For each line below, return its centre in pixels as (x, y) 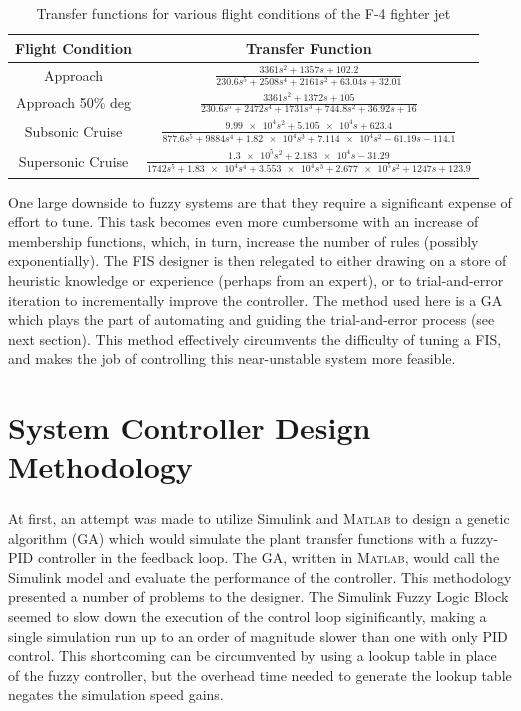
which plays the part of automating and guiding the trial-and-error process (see (251, 319)
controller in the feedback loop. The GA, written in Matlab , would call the (268, 557)
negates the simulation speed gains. (116, 694)
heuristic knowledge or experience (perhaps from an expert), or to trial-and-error (256, 280)
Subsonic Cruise (73, 130)
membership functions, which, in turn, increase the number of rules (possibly (243, 240)
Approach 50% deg (73, 102)
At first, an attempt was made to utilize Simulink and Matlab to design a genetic (259, 517)
